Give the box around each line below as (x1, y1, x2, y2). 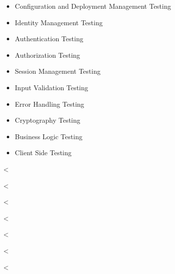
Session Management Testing (15, 66, 101, 76)
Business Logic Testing (15, 131, 82, 141)
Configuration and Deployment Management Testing (15, 1, 171, 11)
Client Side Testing (15, 147, 72, 158)
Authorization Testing (15, 49, 80, 60)
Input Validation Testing (15, 82, 88, 92)
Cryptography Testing (15, 115, 80, 125)
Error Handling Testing (15, 98, 84, 109)
